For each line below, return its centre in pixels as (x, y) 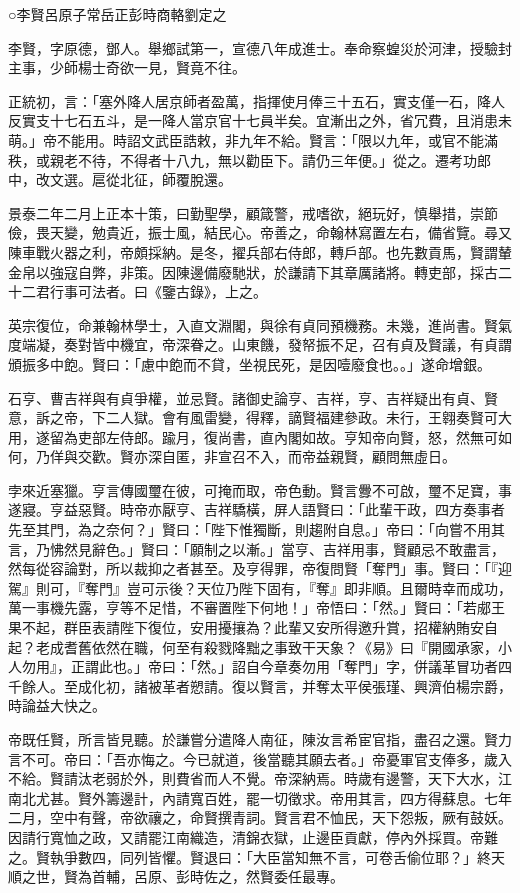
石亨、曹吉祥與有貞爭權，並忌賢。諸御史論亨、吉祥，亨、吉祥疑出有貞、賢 (253, 397)
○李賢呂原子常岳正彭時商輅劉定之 (117, 14)
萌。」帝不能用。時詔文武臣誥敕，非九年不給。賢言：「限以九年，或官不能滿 (253, 139)
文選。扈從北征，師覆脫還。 (140, 179)
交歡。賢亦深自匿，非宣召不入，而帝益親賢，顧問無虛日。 (266, 456)
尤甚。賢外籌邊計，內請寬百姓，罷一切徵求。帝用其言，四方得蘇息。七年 (273, 797)
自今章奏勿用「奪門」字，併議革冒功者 (371, 666)
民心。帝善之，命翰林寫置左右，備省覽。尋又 (364, 232)
